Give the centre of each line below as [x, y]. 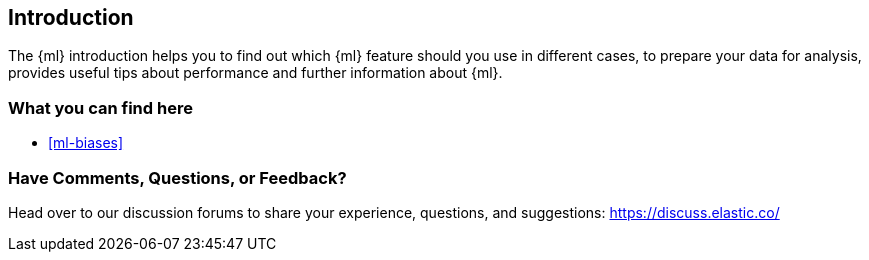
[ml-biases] [86, 143]
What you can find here [100, 107]
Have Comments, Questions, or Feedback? [177, 177]
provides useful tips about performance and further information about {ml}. [255, 73]
